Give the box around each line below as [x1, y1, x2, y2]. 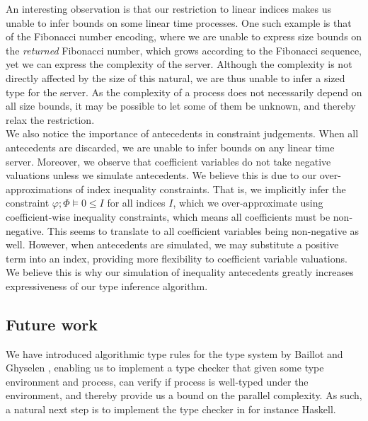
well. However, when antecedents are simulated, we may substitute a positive [6, 237, 339, 252]
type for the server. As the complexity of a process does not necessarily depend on [6, 84, 362, 99]
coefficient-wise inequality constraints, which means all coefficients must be [6, 209, 330, 224]
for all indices [107, 195, 166, 210]
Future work [6, 313, 98, 335]
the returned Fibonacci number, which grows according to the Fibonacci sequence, [6, 42, 362, 57]
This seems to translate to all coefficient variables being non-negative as [47, 223, 360, 238]
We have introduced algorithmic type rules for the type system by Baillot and [6, 346, 343, 361]
